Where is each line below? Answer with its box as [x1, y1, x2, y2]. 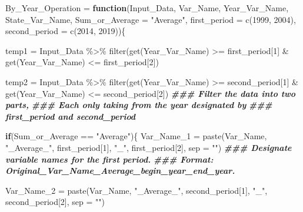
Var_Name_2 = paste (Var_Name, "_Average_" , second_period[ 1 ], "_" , [5, 184, 268, 196]
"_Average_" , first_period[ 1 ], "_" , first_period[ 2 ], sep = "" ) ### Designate [5, 141, 292, 153]
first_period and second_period [5, 110, 136, 122]
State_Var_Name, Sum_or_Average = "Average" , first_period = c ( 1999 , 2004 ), [5, 13, 296, 25]
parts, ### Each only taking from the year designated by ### [5, 99, 272, 111]
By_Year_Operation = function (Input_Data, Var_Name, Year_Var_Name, [5, 2, 289, 14]
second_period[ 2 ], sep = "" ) [5, 196, 105, 208]
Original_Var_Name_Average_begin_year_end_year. [5, 164, 235, 177]
